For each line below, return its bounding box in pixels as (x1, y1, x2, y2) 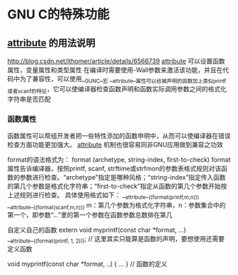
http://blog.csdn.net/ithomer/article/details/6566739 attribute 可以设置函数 (7, 57, 225, 65)
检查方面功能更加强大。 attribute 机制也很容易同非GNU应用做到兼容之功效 (7, 140, 223, 148)
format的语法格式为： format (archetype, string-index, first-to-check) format (7, 155, 232, 163)
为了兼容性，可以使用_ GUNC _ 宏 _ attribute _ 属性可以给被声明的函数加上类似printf (19, 75, 227, 85)
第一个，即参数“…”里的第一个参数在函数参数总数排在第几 (7, 211, 173, 219)
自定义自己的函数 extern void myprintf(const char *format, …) (7, 226, 186, 234)
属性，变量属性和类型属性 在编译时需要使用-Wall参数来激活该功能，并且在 (7, 66, 223, 74)
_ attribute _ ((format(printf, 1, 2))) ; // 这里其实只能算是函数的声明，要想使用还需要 (7, 235, 225, 245)
